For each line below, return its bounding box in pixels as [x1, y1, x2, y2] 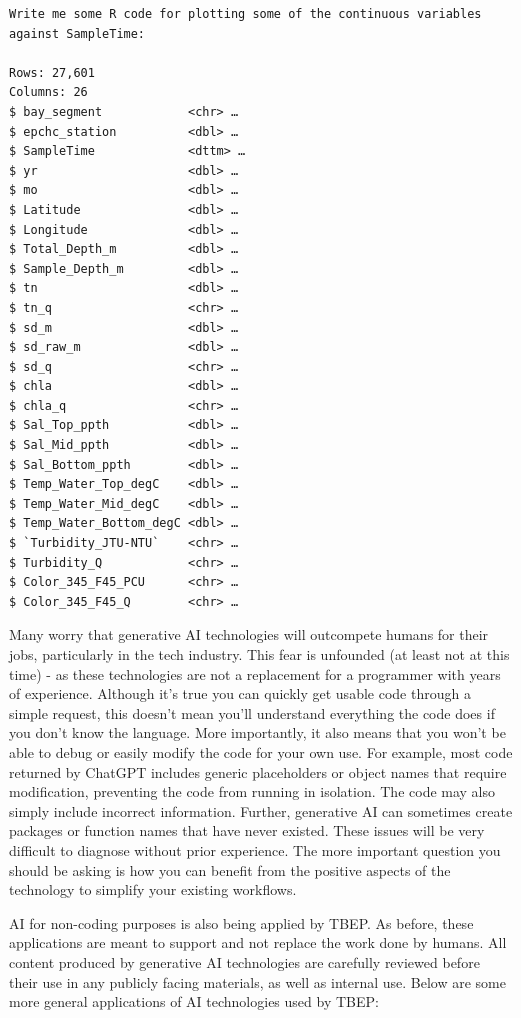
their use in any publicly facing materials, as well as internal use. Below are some [9, 971, 506, 992]
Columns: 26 [9, 85, 88, 100]
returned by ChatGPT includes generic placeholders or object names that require [9, 761, 507, 782]
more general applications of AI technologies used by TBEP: [9, 991, 379, 1012]
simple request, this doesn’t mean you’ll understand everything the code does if [9, 702, 495, 723]
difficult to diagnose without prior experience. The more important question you [9, 839, 501, 860]
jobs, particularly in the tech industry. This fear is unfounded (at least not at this [9, 644, 510, 664]
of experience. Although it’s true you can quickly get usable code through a [9, 683, 471, 704]
